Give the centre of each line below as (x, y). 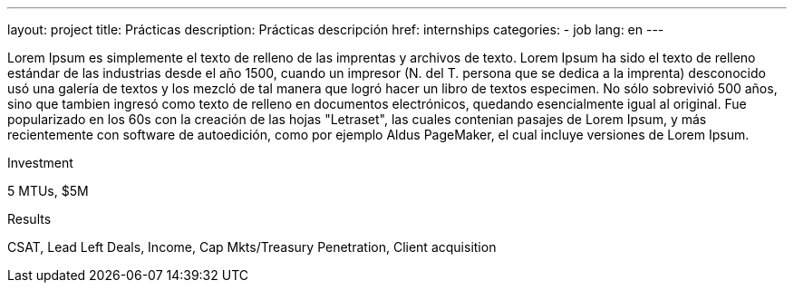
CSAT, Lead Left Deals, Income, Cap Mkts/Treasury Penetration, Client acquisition (252, 247)
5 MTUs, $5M (48, 191)
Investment (40, 163)
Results (29, 219)
